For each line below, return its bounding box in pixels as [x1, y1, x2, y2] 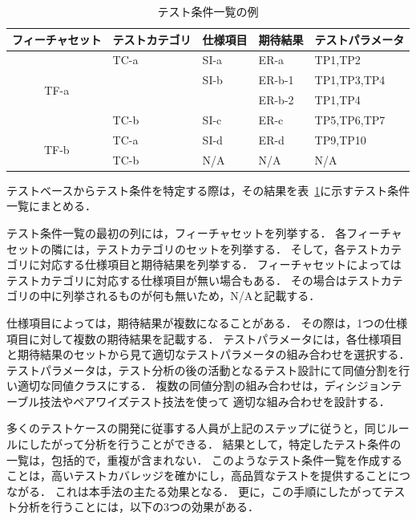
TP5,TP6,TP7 [314, 111, 386, 128]
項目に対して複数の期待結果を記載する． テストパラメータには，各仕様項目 [6, 330, 402, 347]
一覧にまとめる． [6, 197, 96, 214]
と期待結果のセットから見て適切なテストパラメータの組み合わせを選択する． [6, 346, 410, 363]
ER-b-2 [258, 91, 294, 108]
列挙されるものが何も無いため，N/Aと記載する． [62, 287, 321, 304]
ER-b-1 [258, 71, 294, 88]
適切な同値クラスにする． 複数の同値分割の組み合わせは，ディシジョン [17, 377, 391, 394]
